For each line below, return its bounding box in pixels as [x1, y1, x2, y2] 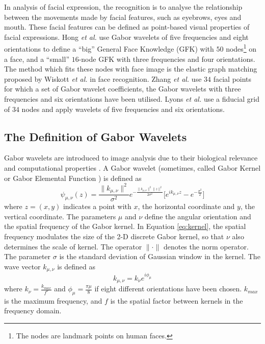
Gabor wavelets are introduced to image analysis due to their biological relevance [4, 152, 258, 163]
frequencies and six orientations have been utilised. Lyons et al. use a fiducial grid [4, 94, 259, 104]
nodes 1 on [226, 42, 257, 54]
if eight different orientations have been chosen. [94, 283, 242, 294]
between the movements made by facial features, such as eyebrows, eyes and [4, 11, 242, 22]
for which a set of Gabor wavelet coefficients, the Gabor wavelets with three [4, 83, 241, 94]
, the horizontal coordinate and [138, 201, 235, 212]
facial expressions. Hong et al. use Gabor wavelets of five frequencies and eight [4, 31, 249, 42]
